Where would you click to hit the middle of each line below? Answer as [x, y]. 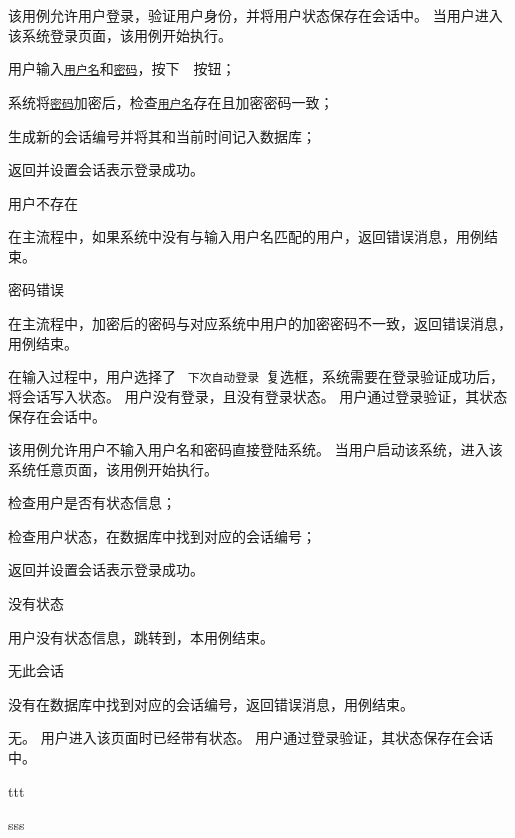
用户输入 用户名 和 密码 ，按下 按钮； [122, 68]
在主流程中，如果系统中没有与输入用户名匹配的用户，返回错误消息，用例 [246, 236]
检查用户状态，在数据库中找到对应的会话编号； [162, 535]
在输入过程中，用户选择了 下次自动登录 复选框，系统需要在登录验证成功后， [256, 376]
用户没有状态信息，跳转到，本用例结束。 [141, 636]
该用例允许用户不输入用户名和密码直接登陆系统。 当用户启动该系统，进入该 [255, 449]
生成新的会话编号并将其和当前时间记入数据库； [162, 135]
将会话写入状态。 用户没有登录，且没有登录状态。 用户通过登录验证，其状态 [258, 395]
